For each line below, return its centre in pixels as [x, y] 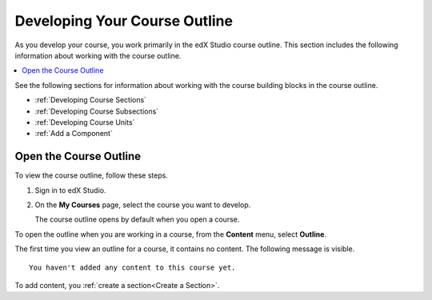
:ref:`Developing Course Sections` [91, 100]
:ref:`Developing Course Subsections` [97, 111]
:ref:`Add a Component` [74, 134]
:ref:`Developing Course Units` [85, 122]
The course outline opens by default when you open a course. [137, 219]
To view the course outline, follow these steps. [91, 175]
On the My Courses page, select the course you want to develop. [143, 205]
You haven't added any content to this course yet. [132, 267]
